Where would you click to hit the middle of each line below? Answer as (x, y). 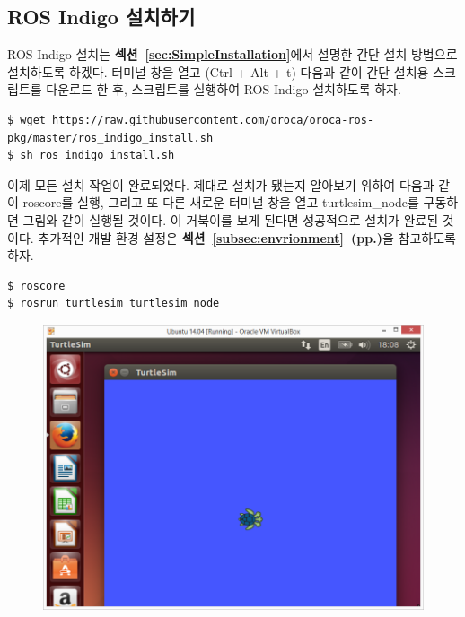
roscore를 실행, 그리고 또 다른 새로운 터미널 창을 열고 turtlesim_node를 (221, 202)
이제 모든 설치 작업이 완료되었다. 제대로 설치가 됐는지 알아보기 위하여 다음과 (221, 184)
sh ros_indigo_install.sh (97, 156)
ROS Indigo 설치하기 (101, 17)
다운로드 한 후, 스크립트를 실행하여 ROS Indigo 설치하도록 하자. (224, 89)
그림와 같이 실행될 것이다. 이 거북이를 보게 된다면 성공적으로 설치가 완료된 (231, 219)
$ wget (26, 120)
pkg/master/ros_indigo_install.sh (110, 138)
